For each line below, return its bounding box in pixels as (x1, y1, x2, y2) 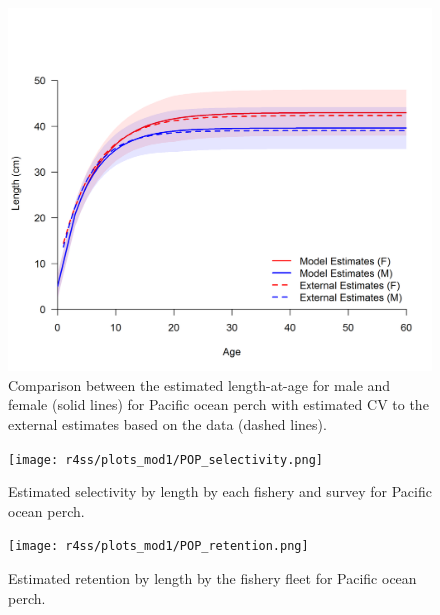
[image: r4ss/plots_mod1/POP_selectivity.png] (8, 452, 323, 467)
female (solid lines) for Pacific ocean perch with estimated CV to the (8, 394, 429, 415)
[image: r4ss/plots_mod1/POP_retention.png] (8, 539, 309, 554)
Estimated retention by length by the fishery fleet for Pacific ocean (8, 568, 417, 588)
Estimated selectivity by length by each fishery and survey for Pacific (8, 481, 432, 502)
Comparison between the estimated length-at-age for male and (8, 374, 391, 395)
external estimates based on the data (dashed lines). (8, 413, 327, 434)
